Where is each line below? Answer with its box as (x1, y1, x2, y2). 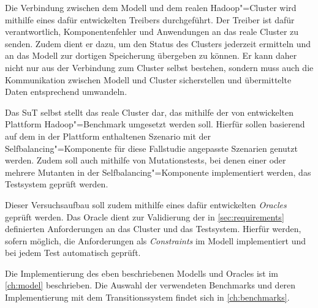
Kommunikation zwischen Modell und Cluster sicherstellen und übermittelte (5, 73, 292, 86)
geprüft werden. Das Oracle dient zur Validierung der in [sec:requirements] (5, 210, 284, 223)
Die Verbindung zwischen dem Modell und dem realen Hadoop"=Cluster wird (5, 1, 297, 13)
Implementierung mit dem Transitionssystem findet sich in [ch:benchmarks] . (5, 291, 290, 304)
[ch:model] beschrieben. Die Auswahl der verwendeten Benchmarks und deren (5, 279, 296, 291)
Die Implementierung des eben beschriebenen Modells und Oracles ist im (5, 266, 278, 279)
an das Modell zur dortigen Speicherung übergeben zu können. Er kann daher (5, 49, 297, 62)
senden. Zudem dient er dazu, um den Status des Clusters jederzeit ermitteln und (5, 37, 311, 50)
